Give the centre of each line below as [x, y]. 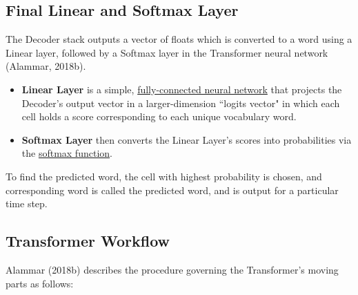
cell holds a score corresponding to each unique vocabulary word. [159, 116]
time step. [27, 203]
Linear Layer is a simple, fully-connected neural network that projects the [182, 89]
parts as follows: [40, 283]
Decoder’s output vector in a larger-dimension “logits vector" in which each [181, 103]
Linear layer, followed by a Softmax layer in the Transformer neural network [167, 52]
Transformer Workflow [88, 241]
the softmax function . [67, 153]
